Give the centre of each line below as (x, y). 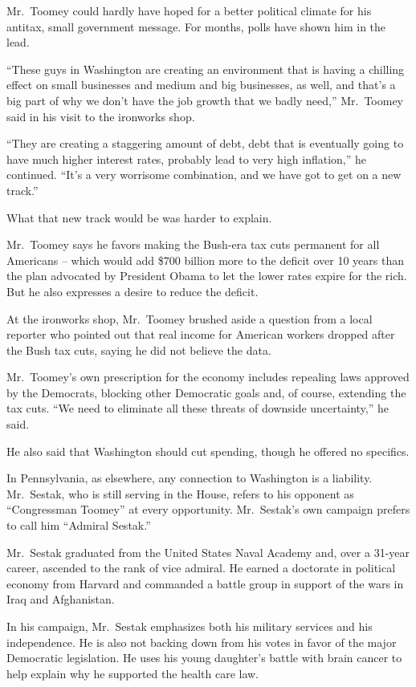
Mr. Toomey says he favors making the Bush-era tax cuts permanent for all (193, 244)
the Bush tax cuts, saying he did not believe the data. (139, 350)
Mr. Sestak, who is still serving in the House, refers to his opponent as (180, 493)
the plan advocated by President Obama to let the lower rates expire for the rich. (207, 276)
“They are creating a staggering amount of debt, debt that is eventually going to (205, 143)
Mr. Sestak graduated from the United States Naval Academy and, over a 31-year (208, 552)
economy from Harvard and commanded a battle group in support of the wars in (205, 583)
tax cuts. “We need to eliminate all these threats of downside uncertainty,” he (198, 408)
